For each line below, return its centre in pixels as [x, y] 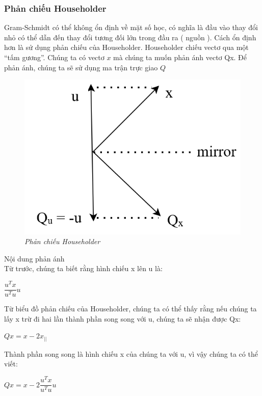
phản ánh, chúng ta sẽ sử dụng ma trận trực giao [81, 67]
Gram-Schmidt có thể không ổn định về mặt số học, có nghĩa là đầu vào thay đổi [131, 27]
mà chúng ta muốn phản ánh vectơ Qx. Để [180, 57]
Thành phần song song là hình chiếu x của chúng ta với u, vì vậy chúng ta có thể [131, 353]
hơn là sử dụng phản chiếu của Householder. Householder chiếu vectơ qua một [126, 47]
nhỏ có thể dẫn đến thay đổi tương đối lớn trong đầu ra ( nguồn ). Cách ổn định [130, 37]
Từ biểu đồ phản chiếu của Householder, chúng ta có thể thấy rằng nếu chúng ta [130, 309]
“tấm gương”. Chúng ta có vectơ [54, 57]
